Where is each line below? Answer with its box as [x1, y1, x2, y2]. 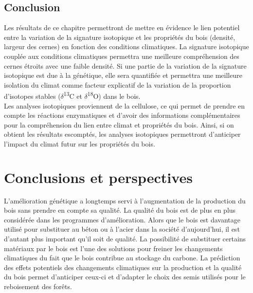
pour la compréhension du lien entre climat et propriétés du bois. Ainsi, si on [4, 119, 234, 129]
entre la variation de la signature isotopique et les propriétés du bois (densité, [4, 32, 235, 42]
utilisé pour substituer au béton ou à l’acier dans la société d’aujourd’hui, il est [4, 224, 240, 234]
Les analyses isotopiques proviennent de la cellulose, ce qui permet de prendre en [4, 100, 245, 110]
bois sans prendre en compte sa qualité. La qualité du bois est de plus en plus [4, 205, 236, 215]
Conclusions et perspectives [4, 167, 193, 187]
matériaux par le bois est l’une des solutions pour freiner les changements [4, 243, 223, 253]
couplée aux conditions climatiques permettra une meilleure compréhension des [4, 51, 239, 61]
